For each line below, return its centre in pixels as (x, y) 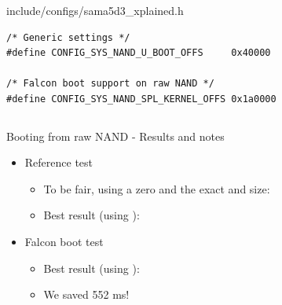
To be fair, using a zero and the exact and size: (157, 188)
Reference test (59, 162)
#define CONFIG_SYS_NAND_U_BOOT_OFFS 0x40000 (139, 53)
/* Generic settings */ (68, 37)
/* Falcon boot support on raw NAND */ (110, 84)
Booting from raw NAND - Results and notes (115, 136)
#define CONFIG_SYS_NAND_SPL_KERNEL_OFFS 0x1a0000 (141, 99)
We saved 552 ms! (86, 294)
